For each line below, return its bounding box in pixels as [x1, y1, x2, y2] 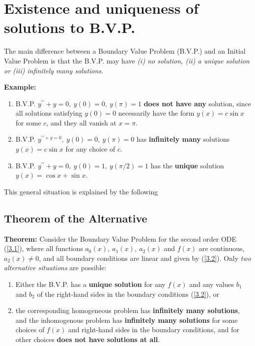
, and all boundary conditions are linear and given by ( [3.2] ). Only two [39, 252, 251, 263]
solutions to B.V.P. [4, 17, 136, 37]
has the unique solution [150, 160, 224, 170]
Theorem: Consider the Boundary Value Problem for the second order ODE [4, 233, 237, 244]
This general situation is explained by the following [4, 186, 158, 196]
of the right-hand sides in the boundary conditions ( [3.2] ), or [37, 288, 220, 299]
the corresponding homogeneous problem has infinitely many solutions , [15, 305, 240, 315]
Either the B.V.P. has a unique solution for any [15, 279, 166, 289]
